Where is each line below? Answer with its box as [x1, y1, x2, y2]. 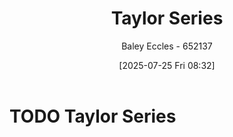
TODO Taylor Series [9, 105, 177, 127]
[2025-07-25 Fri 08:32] [118, 59, 216, 71]
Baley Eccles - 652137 [121, 40, 213, 52]
